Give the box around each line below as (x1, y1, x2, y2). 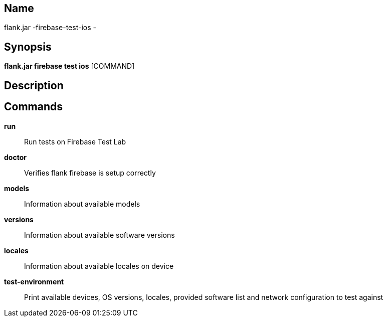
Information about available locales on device (24, 261, 174, 270)
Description (4, 79, 64, 92)
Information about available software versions (24, 230, 175, 239)
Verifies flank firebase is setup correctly (24, 168, 156, 177)
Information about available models (24, 199, 140, 208)
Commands (4, 100, 63, 113)
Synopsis (4, 40, 52, 53)
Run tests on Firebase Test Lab (24, 137, 126, 146)
